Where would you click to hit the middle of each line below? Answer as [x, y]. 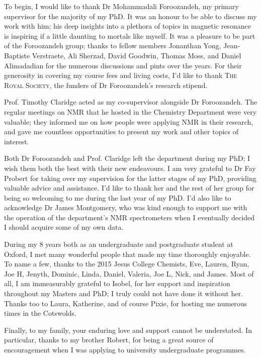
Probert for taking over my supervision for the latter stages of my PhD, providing [130, 178]
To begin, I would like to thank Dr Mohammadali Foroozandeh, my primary [121, 6]
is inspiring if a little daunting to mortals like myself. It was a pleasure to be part [130, 35]
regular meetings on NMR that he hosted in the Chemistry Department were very [130, 111]
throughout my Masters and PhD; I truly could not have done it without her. [123, 293]
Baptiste [17, 55]
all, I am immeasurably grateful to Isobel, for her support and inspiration [117, 283]
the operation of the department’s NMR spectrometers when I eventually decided [129, 217]
